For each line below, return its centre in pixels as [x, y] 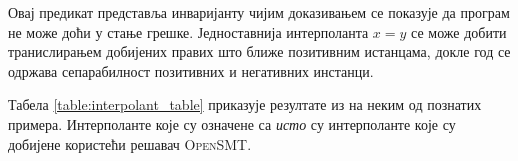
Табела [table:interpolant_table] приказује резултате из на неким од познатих [245, 104]
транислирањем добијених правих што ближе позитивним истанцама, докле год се [259, 51]
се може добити [459, 31]
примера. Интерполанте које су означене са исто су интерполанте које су [232, 123]
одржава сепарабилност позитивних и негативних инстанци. [191, 70]
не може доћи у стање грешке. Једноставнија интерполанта [188, 31]
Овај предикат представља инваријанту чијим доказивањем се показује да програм [259, 12]
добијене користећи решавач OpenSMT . [130, 143]
